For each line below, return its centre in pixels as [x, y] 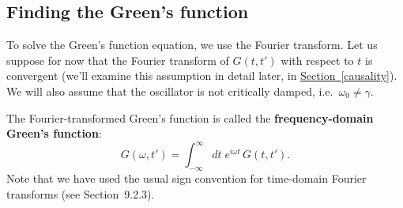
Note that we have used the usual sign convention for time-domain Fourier [186, 178]
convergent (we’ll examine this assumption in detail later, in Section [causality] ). [202, 76]
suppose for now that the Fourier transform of [118, 60]
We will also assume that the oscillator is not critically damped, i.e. [170, 91]
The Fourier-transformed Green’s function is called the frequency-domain [190, 117]
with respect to [317, 60]
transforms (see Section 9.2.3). [81, 193]
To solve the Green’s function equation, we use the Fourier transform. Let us [192, 45]
